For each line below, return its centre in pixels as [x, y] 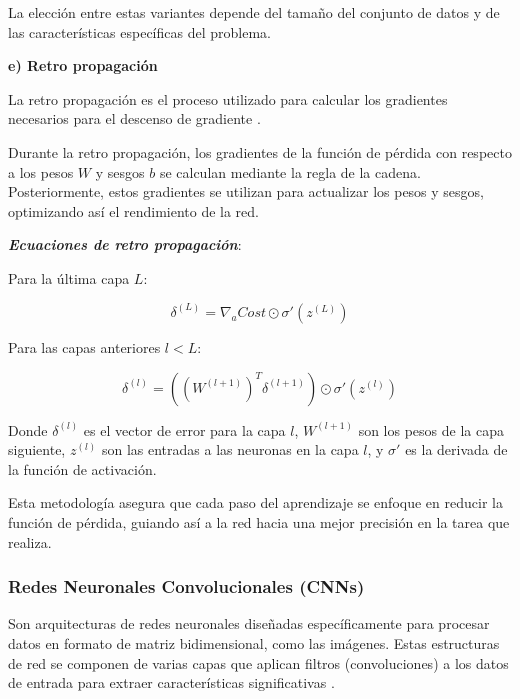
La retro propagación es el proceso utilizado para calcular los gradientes [228, 98]
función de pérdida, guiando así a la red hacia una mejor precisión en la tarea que [259, 521]
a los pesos [41, 171]
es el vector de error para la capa [184, 429]
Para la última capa [69, 277]
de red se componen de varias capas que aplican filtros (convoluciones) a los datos [258, 662]
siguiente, [37, 449]
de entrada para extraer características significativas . [171, 682]
